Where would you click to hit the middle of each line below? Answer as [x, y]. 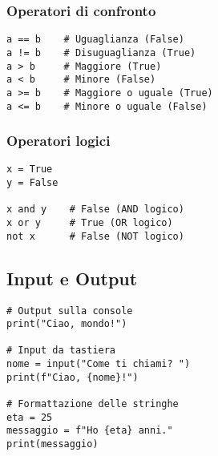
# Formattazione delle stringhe [93, 404]
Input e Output [72, 278]
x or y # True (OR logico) [90, 223]
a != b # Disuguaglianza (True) [101, 52]
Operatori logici [59, 141]
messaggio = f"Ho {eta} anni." [90, 431]
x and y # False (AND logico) [95, 210]
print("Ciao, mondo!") [67, 324]
